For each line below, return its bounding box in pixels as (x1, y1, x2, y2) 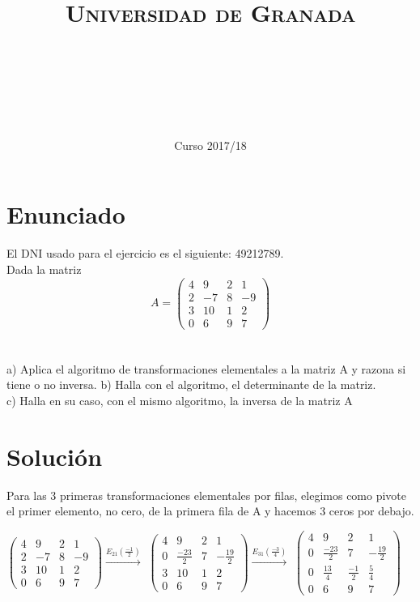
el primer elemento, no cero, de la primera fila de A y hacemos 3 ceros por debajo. (6, 502, 414, 519)
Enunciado (6, 198, 125, 231)
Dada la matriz (6, 260, 82, 277)
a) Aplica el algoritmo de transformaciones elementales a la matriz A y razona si (6, 360, 406, 377)
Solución (6, 439, 103, 472)
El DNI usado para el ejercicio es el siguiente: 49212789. (6, 245, 284, 262)
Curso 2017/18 (174, 136, 247, 153)
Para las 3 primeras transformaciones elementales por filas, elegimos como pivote (6, 486, 407, 503)
